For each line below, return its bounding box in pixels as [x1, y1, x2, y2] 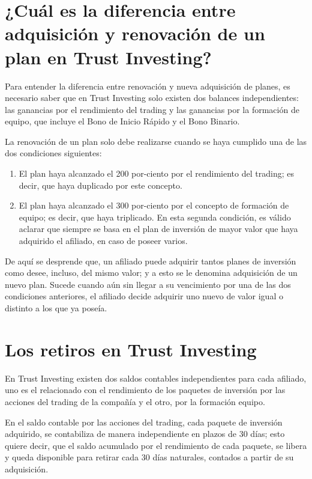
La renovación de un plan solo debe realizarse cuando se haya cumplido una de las [5, 135, 307, 147]
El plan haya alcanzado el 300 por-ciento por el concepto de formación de [19, 199, 289, 212]
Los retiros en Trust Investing [5, 337, 257, 361]
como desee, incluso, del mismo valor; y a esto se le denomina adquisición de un [5, 266, 298, 279]
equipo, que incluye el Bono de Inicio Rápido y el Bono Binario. [5, 115, 240, 127]
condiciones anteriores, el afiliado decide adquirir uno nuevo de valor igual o [5, 290, 283, 302]
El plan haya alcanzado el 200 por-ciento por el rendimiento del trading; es [19, 167, 294, 180]
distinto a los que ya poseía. [5, 302, 107, 314]
